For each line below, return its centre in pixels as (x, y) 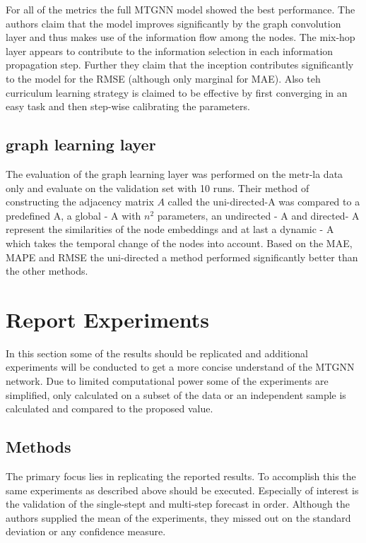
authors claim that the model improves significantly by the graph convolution (173, 23)
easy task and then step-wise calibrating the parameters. (128, 106)
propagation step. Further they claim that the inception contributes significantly (180, 65)
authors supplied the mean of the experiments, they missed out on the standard (178, 517)
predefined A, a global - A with (73, 215)
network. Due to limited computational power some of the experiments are (167, 381)
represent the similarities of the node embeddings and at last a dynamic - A (170, 229)
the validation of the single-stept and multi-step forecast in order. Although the (178, 504)
